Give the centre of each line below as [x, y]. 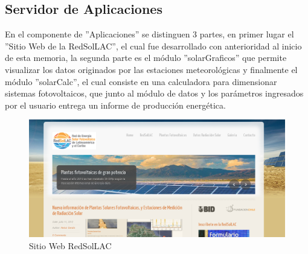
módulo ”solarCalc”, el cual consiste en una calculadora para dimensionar [141, 81]
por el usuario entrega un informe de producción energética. [115, 105]
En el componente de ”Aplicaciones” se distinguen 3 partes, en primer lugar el [149, 34]
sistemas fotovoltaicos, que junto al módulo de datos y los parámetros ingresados [154, 93]
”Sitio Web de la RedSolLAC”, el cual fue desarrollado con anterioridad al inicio [153, 46]
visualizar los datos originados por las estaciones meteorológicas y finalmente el [151, 69]
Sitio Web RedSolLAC [70, 245]
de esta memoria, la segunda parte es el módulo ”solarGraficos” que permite [146, 58]
